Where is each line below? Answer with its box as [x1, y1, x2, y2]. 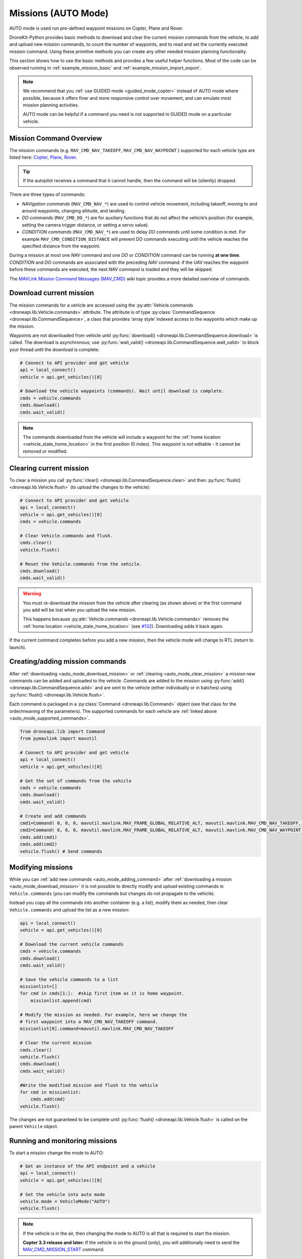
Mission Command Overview [9, 134, 102, 143]
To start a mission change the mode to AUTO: [9, 1150, 104, 1156]
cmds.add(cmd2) [20, 842, 57, 847]
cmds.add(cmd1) [20, 834, 57, 840]
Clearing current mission [9, 464, 89, 472]
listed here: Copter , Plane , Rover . [9, 154, 78, 161]
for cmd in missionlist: [20, 1089, 82, 1095]
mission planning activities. [23, 102, 79, 108]
